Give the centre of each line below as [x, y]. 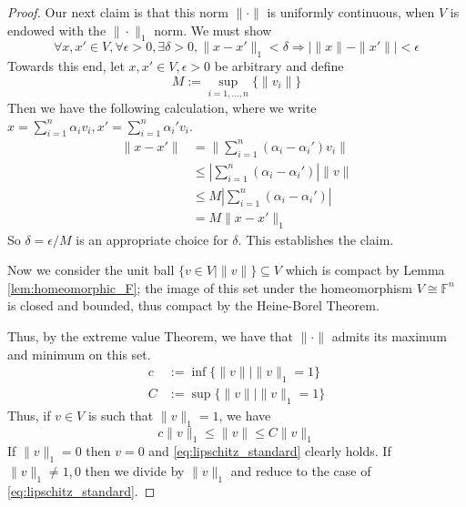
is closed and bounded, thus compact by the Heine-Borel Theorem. [193, 305]
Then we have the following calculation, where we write [162, 107]
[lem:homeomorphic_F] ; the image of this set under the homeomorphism [210, 287]
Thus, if [29, 415]
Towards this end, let [66, 66]
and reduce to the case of [301, 471]
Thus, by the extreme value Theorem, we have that [150, 335]
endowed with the [57, 30]
